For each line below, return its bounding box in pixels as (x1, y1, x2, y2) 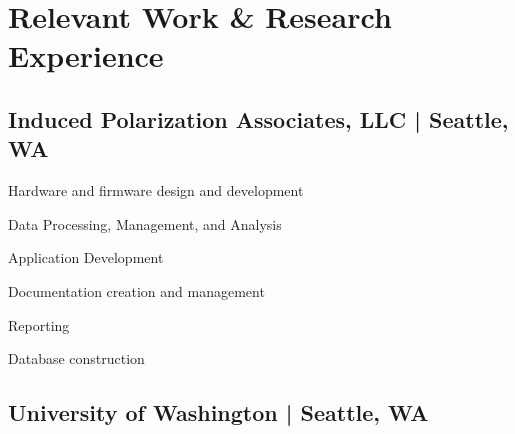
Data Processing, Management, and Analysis (8, 213, 282, 234)
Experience (8, 35, 164, 76)
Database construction (8, 348, 145, 369)
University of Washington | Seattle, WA (8, 397, 429, 428)
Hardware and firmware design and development (8, 180, 304, 201)
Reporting (8, 314, 70, 335)
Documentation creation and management (8, 280, 265, 301)
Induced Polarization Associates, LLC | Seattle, (8, 103, 509, 134)
